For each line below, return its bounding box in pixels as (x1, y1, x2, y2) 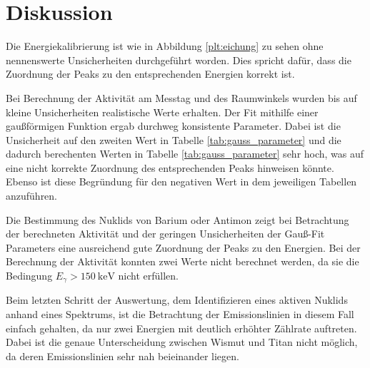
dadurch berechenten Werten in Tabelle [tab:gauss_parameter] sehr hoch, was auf (6, 146, 364, 161)
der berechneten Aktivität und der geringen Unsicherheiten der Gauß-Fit (6, 226, 325, 241)
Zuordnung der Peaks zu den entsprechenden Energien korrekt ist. (6, 66, 295, 81)
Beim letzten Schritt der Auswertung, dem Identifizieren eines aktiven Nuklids (6, 292, 348, 307)
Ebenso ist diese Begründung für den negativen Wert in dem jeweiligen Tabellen (6, 174, 357, 189)
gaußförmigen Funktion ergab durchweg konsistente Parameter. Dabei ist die (6, 118, 341, 133)
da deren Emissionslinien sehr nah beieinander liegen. (6, 348, 239, 363)
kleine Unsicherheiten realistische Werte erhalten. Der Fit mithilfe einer (6, 104, 319, 119)
